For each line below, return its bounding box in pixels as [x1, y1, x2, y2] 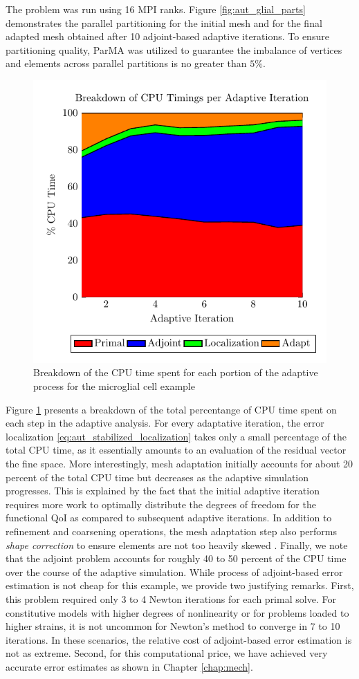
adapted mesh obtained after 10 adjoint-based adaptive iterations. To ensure [6, 29, 329, 44]
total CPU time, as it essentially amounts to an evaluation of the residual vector [6, 443, 347, 457]
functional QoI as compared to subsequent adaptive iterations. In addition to [6, 510, 332, 525]
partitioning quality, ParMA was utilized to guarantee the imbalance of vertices [6, 42, 342, 57]
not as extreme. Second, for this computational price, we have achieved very [6, 646, 328, 660]
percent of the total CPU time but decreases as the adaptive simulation [6, 469, 309, 484]
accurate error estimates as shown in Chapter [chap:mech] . [6, 659, 253, 673]
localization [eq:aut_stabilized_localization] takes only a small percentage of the [6, 429, 347, 443]
